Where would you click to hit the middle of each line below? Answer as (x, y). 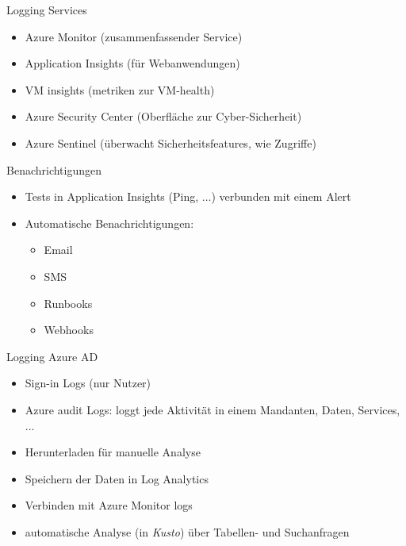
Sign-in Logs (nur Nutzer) (88, 383)
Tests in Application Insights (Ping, (112, 196)
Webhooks (69, 330)
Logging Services (47, 10)
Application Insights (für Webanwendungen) (132, 63)
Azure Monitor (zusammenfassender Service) (134, 36)
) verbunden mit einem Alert (281, 196)
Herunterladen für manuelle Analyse (113, 452)
